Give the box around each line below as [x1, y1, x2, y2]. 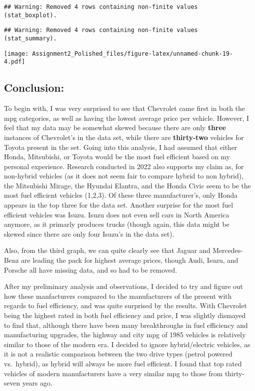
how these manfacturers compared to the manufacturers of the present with [4, 290, 232, 301]
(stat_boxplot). [4, 11, 57, 19]
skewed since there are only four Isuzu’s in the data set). [4, 228, 174, 239]
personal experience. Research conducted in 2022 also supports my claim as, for [4, 161, 244, 171]
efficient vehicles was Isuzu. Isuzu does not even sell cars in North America [4, 209, 229, 219]
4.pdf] [4, 58, 25, 66]
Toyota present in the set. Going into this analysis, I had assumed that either [4, 142, 237, 152]
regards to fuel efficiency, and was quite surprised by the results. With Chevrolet [4, 300, 247, 311]
